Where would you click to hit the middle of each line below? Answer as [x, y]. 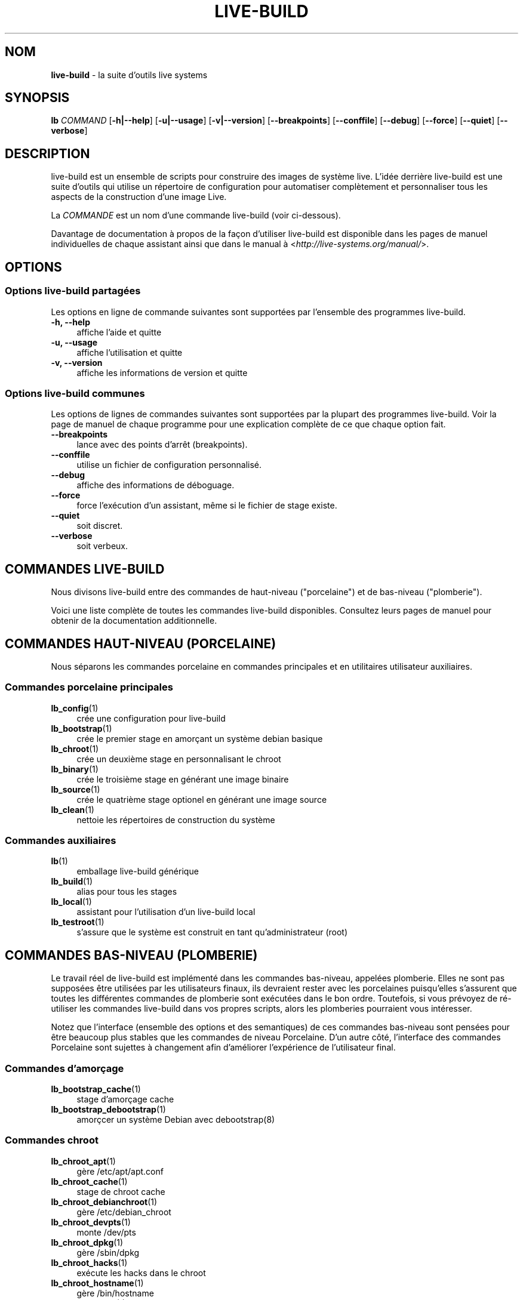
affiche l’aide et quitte [119, 332]
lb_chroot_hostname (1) [97, 1283]
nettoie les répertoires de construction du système [176, 820]
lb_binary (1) [75, 769]
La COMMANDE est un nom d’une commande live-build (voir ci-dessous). [196, 215]
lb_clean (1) [73, 809]
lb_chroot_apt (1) [83, 1161]
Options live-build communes [75, 393]
